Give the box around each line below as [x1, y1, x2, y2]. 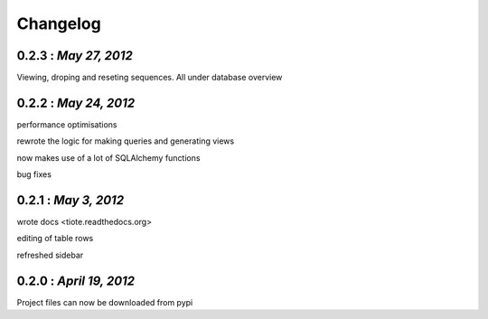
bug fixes [16, 169, 52, 180]
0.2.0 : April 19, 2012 [16, 273, 136, 288]
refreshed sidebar [16, 249, 84, 260]
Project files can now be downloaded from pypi [16, 296, 193, 307]
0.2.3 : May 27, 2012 [16, 48, 133, 63]
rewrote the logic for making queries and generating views [16, 136, 235, 146]
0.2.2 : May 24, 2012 [16, 95, 136, 110]
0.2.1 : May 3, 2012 [16, 192, 125, 208]
